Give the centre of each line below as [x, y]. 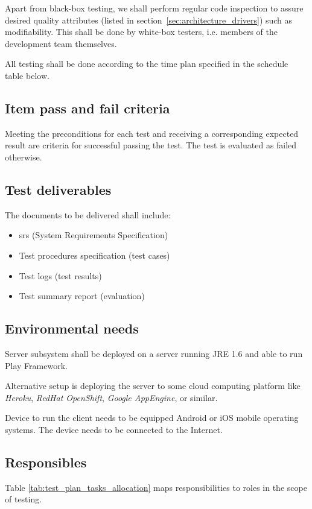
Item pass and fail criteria [88, 108]
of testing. [24, 499]
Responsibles [46, 462]
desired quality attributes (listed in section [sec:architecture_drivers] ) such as [149, 20]
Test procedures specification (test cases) [94, 255]
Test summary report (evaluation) [82, 296]
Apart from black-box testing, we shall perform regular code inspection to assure [154, 8]
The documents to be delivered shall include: [88, 214]
